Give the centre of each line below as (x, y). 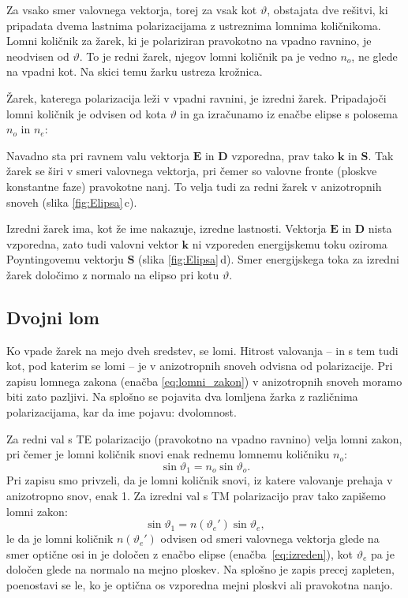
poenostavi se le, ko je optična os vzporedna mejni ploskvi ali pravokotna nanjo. (200, 584)
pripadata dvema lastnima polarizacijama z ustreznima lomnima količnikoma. (194, 25)
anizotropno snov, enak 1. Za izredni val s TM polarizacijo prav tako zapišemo (196, 495)
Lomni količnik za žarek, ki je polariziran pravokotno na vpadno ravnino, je (189, 41)
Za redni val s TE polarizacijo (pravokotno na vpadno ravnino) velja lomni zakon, (204, 438)
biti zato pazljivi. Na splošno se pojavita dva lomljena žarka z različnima (182, 396)
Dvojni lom (53, 317)
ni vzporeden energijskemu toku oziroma (290, 243)
